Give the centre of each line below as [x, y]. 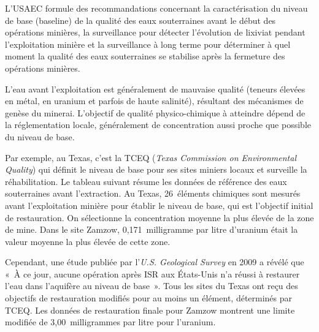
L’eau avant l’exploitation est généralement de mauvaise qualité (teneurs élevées [155, 89]
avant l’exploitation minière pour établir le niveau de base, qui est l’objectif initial [159, 205]
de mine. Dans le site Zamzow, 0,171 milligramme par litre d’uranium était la [152, 229]
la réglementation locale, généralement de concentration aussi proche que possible [158, 125]
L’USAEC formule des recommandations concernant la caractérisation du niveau [156, 8]
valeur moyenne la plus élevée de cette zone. [88, 241]
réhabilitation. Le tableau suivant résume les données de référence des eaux [146, 181]
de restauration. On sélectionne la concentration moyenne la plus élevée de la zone [159, 217]
